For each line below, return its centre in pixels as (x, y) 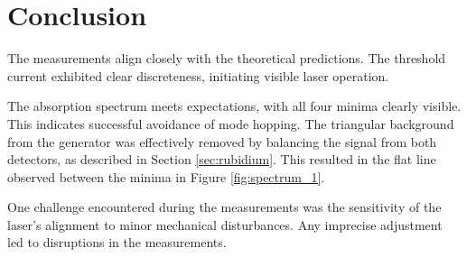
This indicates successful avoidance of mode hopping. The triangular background (231, 123)
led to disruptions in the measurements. (117, 242)
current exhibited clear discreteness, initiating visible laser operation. (198, 75)
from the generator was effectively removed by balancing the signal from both (222, 141)
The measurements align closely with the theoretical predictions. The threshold (227, 58)
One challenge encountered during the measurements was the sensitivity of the (224, 207)
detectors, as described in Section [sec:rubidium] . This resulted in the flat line (222, 159)
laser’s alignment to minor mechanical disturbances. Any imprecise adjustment (225, 224)
